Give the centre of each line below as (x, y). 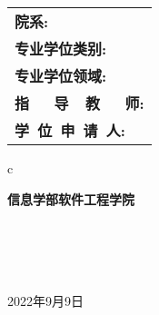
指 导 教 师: (79, 103)
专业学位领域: (61, 76)
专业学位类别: (61, 49)
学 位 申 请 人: (70, 130)
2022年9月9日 (45, 300)
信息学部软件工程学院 (71, 198)
